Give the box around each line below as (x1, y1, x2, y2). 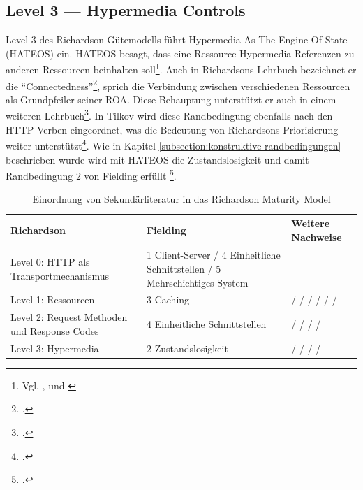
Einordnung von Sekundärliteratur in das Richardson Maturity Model (32, 192, 331, 206)
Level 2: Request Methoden (10, 310, 128, 324)
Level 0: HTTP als (10, 254, 90, 269)
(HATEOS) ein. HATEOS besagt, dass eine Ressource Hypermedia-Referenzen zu (6, 45, 355, 60)
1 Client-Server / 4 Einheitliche (147, 247, 281, 262)
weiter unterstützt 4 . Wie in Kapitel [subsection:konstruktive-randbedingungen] (6, 136, 341, 152)
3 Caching (147, 292, 190, 307)
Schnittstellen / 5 (147, 261, 221, 276)
